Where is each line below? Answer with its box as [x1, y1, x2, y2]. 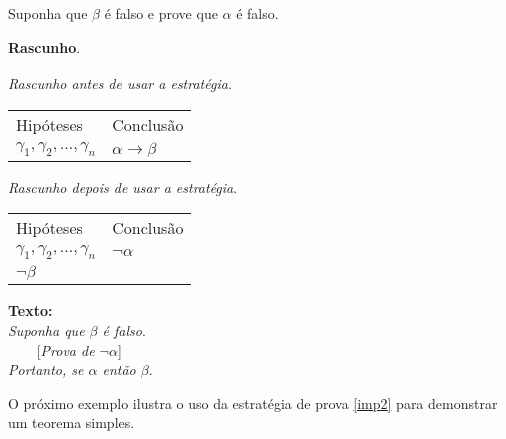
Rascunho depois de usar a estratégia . [8, 176, 238, 197]
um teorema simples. [8, 412, 135, 433]
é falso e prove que [104, 3, 218, 23]
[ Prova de [36, 339, 95, 360]
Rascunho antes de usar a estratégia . [8, 72, 232, 93]
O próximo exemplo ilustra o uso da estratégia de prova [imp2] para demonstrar [8, 392, 498, 413]
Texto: [8, 300, 53, 321]
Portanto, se [8, 359, 84, 380]
